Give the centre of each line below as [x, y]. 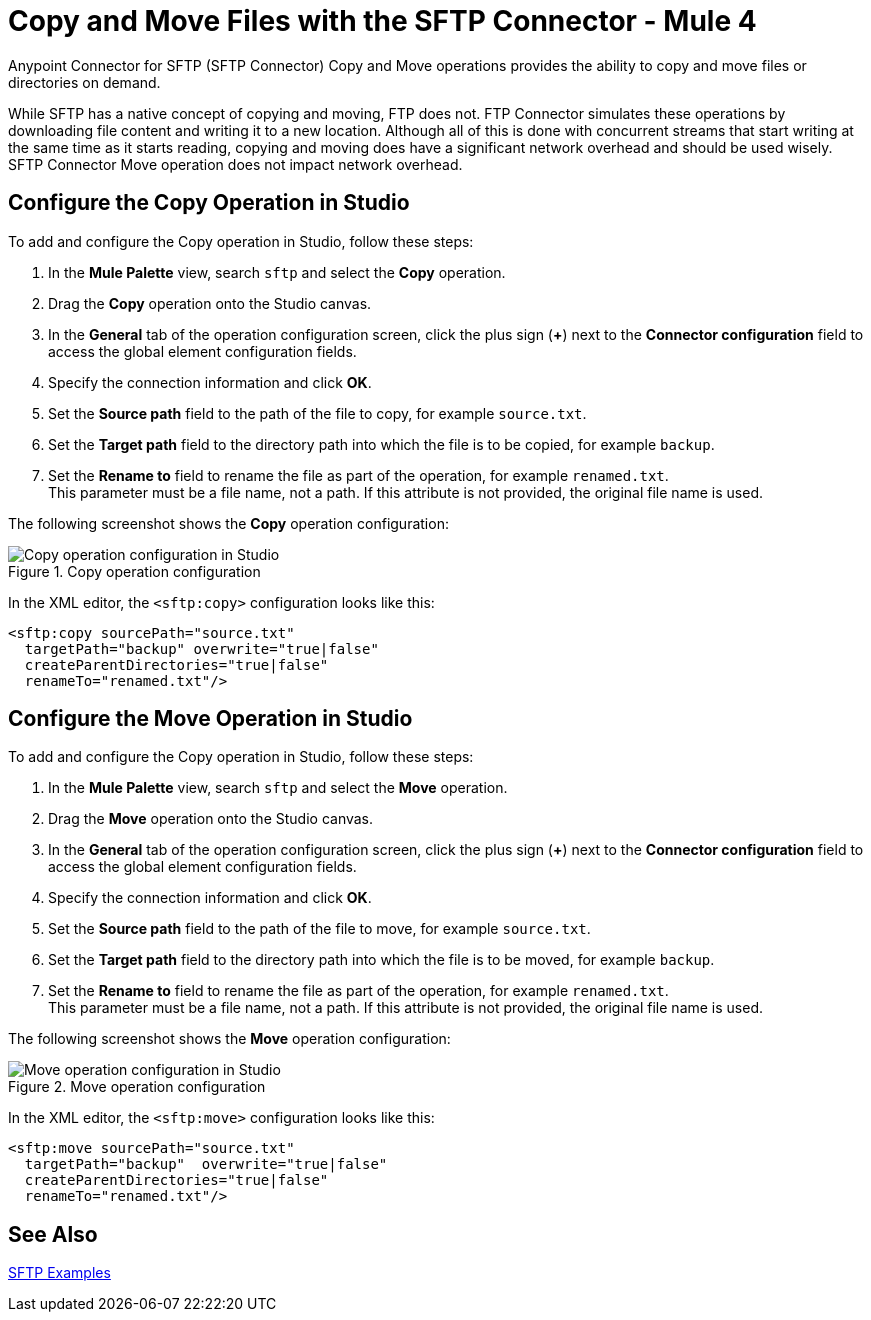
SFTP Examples [59, 1273]
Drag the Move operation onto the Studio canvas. [211, 819]
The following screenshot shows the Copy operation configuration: [228, 523]
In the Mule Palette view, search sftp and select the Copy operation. [277, 272]
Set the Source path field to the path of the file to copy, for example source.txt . [317, 413]
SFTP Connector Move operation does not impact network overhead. [235, 164]
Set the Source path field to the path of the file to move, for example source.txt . [319, 929]
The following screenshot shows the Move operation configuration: [229, 1039]
